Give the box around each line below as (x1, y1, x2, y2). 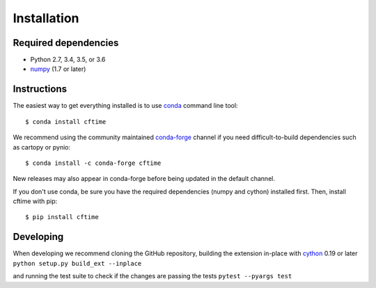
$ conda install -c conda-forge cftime (25, 159, 162, 167)
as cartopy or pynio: (13, 143, 71, 151)
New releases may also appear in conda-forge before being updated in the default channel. (13, 175, 275, 183)
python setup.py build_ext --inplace (13, 259, 142, 267)
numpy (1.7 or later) (30, 65, 86, 73)
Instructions (13, 83, 68, 95)
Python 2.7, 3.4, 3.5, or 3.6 (30, 56, 106, 64)
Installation (13, 10, 79, 26)
